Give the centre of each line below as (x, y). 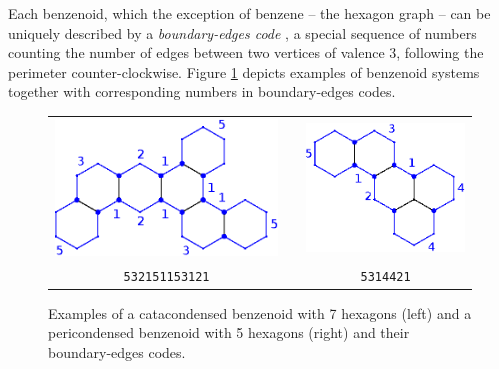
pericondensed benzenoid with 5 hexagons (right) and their (229, 332)
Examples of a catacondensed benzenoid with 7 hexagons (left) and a (260, 312)
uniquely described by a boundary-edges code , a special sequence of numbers (242, 32)
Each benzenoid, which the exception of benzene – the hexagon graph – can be (249, 13)
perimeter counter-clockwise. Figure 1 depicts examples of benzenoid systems (244, 71)
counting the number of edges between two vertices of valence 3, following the (246, 52)
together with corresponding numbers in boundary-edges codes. (202, 91)
